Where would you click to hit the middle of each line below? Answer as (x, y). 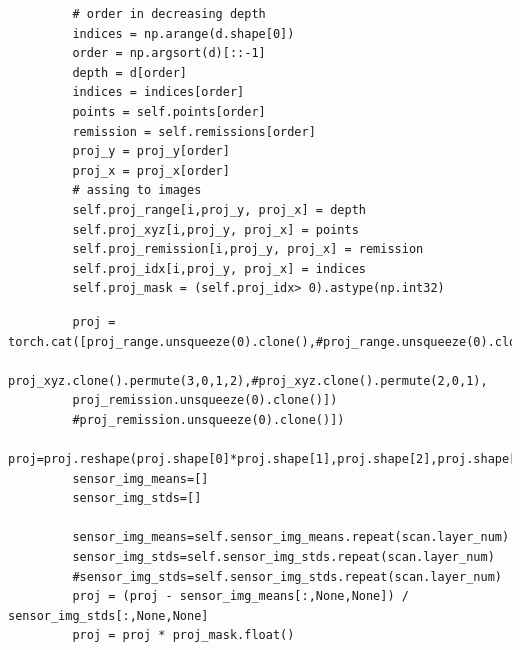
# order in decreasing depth (169, 14)
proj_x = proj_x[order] (151, 170)
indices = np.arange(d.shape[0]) (183, 33)
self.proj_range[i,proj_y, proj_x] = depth (219, 209)
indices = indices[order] (158, 92)
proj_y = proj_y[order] (151, 151)
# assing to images (137, 190)
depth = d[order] (129, 72)
